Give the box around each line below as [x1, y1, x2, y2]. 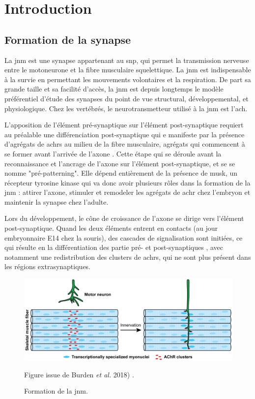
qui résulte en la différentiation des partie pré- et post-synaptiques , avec [4, 242, 224, 252]
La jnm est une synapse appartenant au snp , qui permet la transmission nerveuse [4, 55, 249, 65]
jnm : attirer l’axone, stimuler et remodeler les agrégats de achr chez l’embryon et [4, 187, 251, 197]
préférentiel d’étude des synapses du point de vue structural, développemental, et [4, 93, 249, 103]
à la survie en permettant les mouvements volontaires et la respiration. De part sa [4, 74, 251, 84]
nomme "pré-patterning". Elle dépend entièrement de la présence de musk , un [4, 168, 238, 178]
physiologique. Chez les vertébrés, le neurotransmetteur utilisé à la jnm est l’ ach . [4, 103, 248, 113]
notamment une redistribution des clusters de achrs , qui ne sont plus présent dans [4, 251, 251, 262]
